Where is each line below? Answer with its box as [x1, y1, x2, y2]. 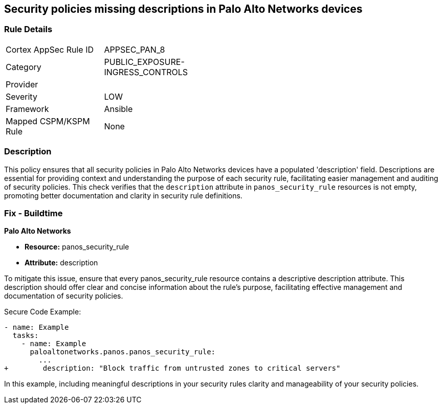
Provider [6, 79, 38, 89]
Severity [6, 91, 37, 102]
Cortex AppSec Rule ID [6, 44, 94, 55]
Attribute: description [25, 258, 98, 267]
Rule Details [4, 24, 53, 35]
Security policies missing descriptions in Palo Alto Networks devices [4, 3, 363, 15]
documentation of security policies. [4, 291, 123, 301]
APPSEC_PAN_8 [104, 44, 165, 55]
